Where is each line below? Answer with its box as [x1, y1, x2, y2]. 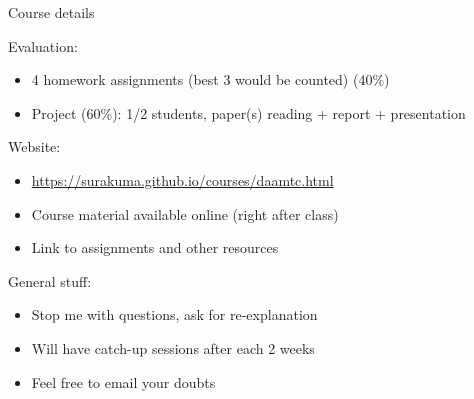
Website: [8, 136, 61, 157]
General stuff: [8, 270, 92, 291]
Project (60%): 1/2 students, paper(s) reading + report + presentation [31, 102, 466, 123]
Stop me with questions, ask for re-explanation [31, 304, 318, 325]
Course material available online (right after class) [31, 203, 339, 224]
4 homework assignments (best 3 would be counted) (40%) [31, 69, 390, 90]
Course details [8, 2, 95, 22]
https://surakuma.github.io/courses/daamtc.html [31, 169, 334, 190]
